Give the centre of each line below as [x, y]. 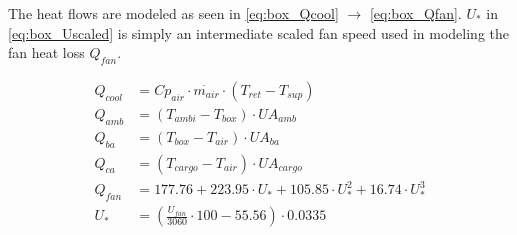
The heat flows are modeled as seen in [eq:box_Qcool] [173, 13]
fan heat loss [46, 52]
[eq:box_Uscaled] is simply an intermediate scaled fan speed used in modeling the [258, 32]
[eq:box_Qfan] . [415, 13]
